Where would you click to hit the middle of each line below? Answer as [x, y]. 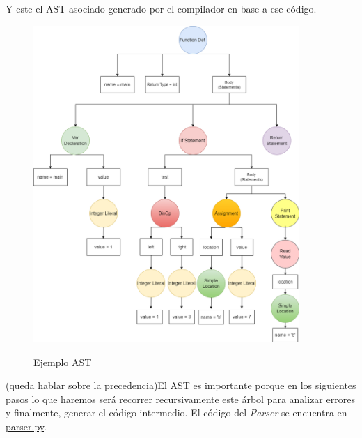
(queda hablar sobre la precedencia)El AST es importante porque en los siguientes [181, 385]
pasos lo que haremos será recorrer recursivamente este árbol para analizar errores [180, 399]
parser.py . [26, 426]
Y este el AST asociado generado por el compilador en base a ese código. [161, 8]
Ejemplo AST [63, 362]
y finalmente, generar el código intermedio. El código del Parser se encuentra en [176, 413]
